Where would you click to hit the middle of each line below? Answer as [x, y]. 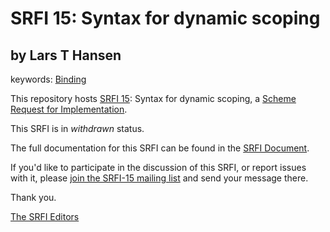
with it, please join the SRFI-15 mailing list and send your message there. [159, 178]
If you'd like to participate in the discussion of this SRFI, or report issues [158, 167]
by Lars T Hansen [66, 55]
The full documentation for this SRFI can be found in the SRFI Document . [160, 148]
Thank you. [33, 197]
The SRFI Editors [45, 216]
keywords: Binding [48, 79]
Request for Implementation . [69, 109]
